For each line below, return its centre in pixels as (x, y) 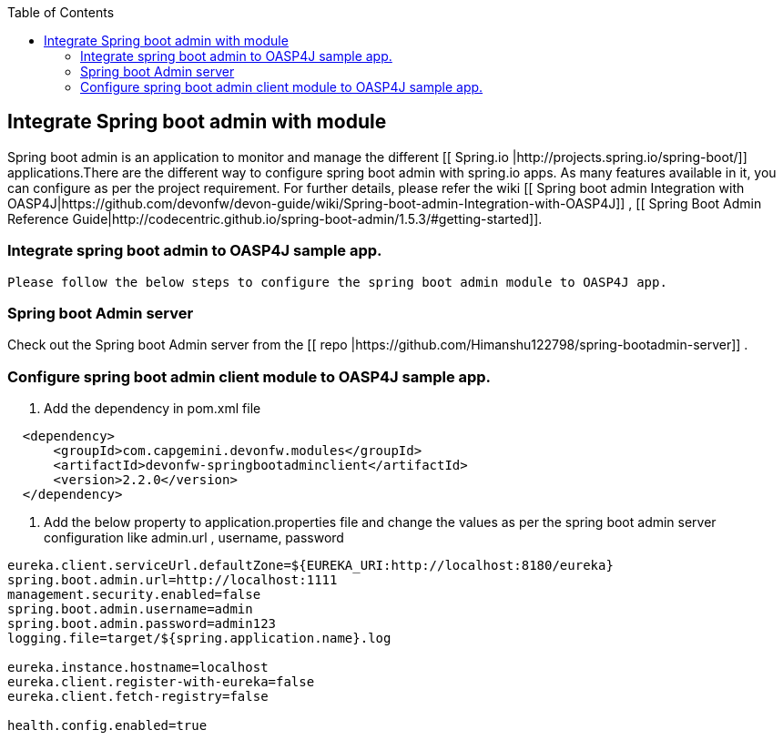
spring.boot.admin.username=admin (130, 609)
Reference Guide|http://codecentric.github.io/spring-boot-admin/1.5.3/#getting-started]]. (275, 218)
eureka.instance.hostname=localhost (138, 668)
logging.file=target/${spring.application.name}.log (199, 639)
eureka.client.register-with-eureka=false (161, 682)
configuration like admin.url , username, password (194, 538)
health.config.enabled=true (107, 726)
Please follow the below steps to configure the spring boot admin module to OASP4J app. (337, 282)
